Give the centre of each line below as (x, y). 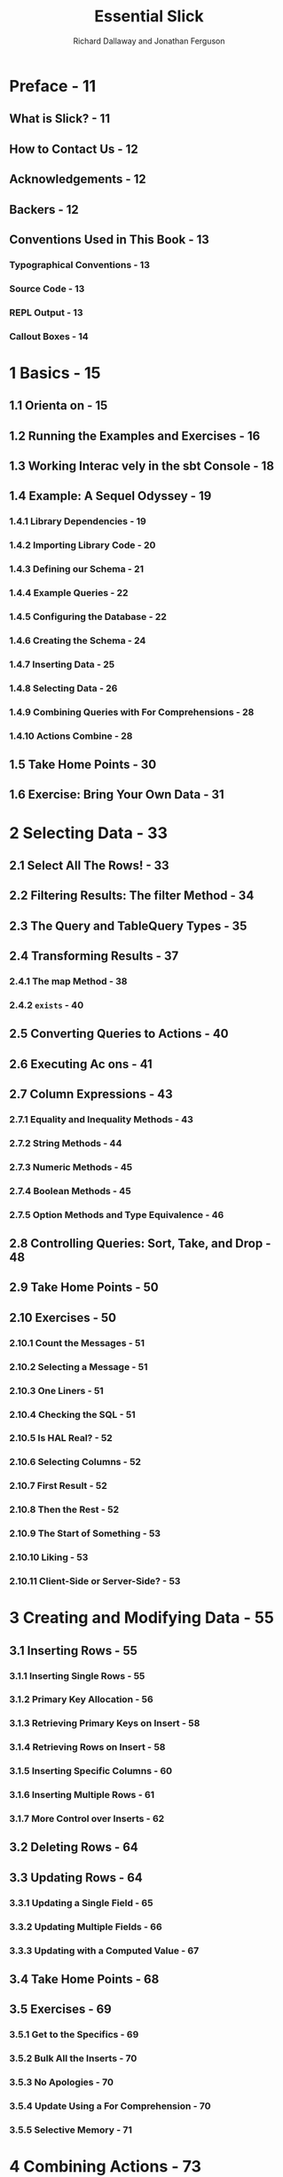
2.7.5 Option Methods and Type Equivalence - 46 (117, 1215)
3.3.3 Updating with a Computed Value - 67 (104, 1951)
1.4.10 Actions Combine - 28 (71, 736)
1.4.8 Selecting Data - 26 (63, 688)
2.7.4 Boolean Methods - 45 (70, 1191)
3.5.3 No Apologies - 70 (61, 2082)
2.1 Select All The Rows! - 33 (90, 865)
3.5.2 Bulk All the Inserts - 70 (73, 2059)
